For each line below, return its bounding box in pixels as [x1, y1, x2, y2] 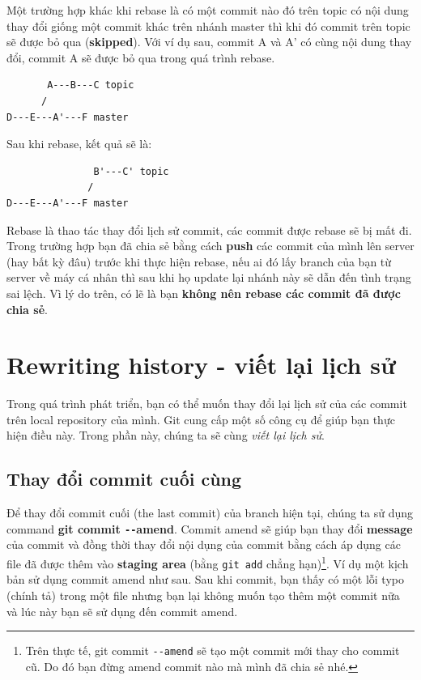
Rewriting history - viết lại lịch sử [6, 348, 396, 381]
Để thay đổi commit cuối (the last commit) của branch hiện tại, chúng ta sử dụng [6, 504, 414, 521]
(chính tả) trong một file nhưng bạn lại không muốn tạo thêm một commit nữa [6, 586, 400, 603]
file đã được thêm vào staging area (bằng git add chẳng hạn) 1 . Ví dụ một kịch [6, 553, 409, 572]
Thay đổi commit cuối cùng [6, 466, 242, 491]
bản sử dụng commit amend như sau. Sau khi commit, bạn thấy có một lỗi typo [6, 571, 404, 588]
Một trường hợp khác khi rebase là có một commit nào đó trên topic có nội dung [6, 2, 409, 18]
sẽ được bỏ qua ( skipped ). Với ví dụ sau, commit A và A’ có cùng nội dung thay [6, 33, 412, 50]
